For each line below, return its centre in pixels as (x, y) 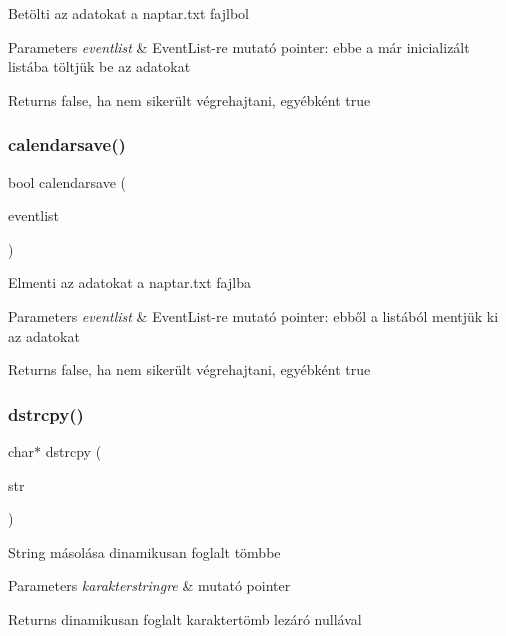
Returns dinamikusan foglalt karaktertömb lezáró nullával (185, 618)
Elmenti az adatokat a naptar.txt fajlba (129, 282)
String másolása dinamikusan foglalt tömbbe (144, 551)
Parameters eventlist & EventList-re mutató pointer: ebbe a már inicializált (239, 46)
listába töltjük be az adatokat (99, 66)
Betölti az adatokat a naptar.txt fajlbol (128, 13)
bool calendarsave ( (67, 181)
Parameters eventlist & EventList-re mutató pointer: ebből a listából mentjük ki (253, 315)
